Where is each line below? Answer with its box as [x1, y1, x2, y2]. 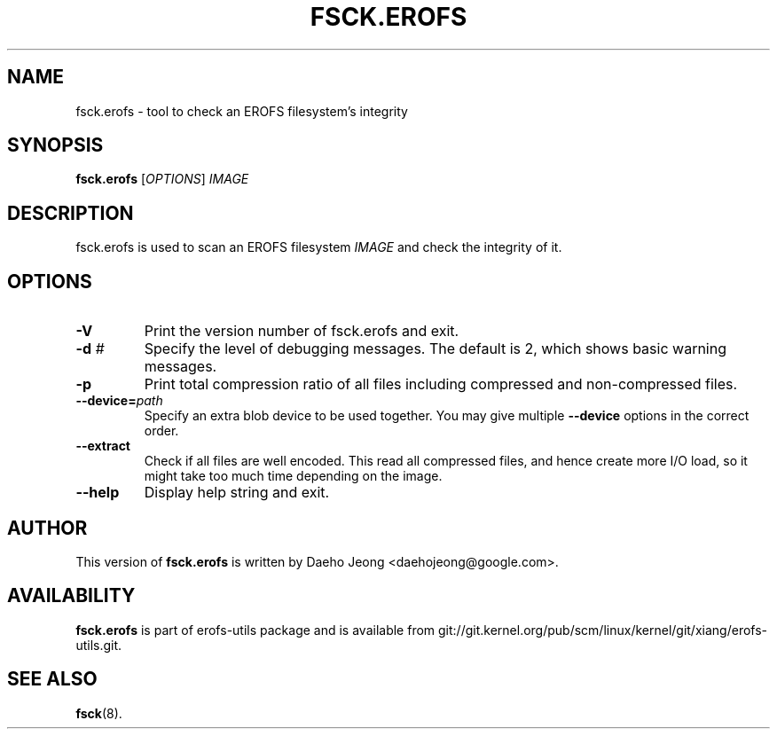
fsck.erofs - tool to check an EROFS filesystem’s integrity [75, 103, 408, 119]
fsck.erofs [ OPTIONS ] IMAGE [75, 171, 249, 187]
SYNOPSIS [7, 134, 104, 157]
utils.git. [75, 637, 122, 653]
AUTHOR [7, 516, 88, 539]
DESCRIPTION [7, 201, 134, 224]
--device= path [75, 393, 163, 409]
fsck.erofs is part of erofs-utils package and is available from [75, 622, 436, 638]
